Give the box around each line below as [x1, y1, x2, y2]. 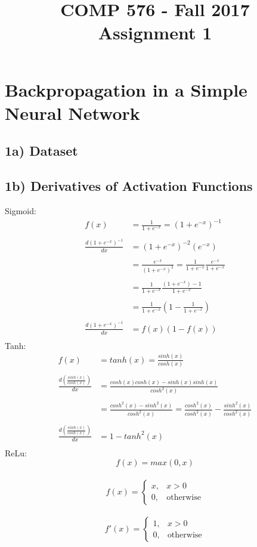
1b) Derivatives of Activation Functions [5, 177, 253, 195]
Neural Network [5, 100, 140, 125]
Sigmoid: [5, 204, 36, 217]
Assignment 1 [98, 20, 212, 45]
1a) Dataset [5, 141, 78, 160]
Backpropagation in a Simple [5, 77, 247, 101]
